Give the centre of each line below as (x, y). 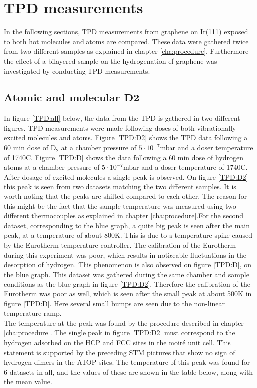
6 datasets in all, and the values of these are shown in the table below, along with (128, 371)
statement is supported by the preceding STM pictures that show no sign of (120, 352)
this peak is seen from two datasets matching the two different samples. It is (120, 186)
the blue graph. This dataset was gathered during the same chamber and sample (127, 274)
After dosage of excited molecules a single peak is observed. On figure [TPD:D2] (126, 176)
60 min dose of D (30, 147)
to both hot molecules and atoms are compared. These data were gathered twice (126, 41)
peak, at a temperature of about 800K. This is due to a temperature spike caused (128, 235)
